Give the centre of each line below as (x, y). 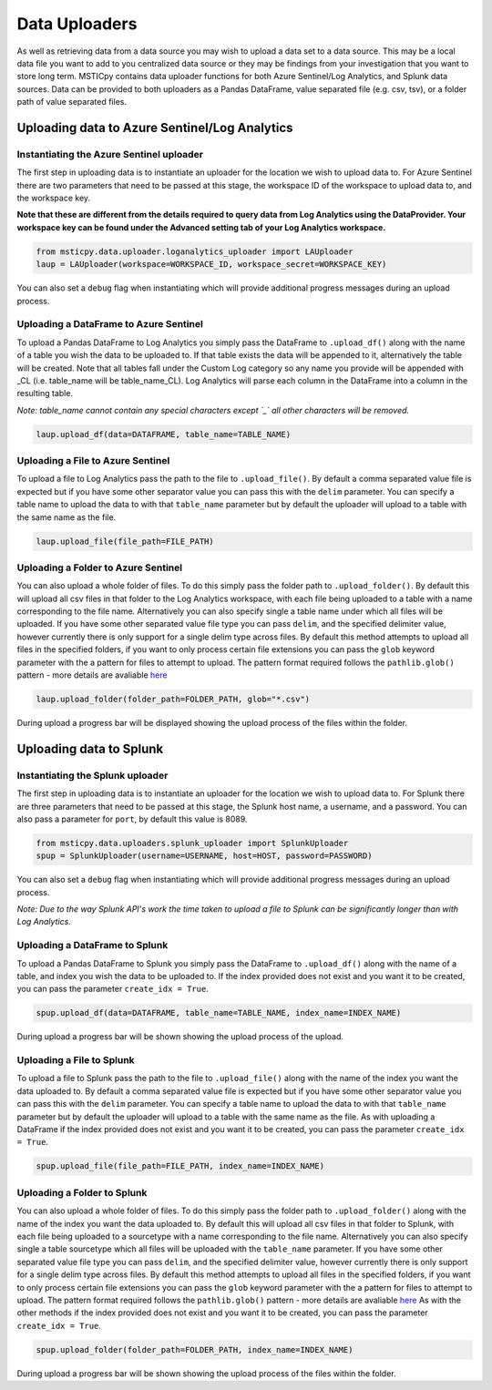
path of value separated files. (72, 102)
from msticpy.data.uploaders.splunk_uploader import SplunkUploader (192, 843)
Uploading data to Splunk (90, 748)
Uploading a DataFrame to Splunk (92, 945)
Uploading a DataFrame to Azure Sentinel (110, 324)
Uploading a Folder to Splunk (82, 1192)
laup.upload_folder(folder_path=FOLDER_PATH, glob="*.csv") (173, 699)
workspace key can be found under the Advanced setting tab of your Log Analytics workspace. (201, 227)
